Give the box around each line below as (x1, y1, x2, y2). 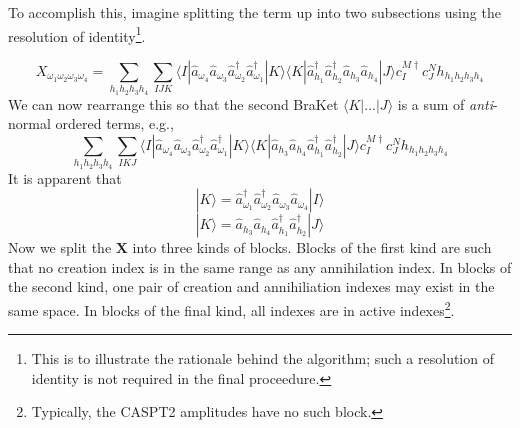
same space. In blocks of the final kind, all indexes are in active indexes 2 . (8, 296, 455, 320)
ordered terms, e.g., (55, 113, 174, 134)
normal (8, 113, 51, 134)
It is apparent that (8, 167, 122, 188)
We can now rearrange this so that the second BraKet (8, 93, 339, 114)
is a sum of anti (397, 93, 494, 114)
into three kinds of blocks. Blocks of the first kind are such (132, 237, 492, 258)
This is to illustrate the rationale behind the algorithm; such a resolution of (31, 348, 494, 369)
